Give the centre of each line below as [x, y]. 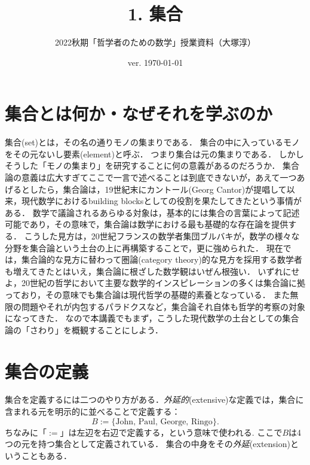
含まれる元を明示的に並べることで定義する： [93, 411]
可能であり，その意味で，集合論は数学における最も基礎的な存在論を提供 [147, 224]
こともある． [46, 455]
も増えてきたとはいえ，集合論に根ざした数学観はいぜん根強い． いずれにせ [152, 271]
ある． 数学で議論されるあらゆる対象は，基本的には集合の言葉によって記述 [152, 212]
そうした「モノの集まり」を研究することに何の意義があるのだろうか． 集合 [152, 165]
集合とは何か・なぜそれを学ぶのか [139, 113]
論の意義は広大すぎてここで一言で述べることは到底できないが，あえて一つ [151, 177]
